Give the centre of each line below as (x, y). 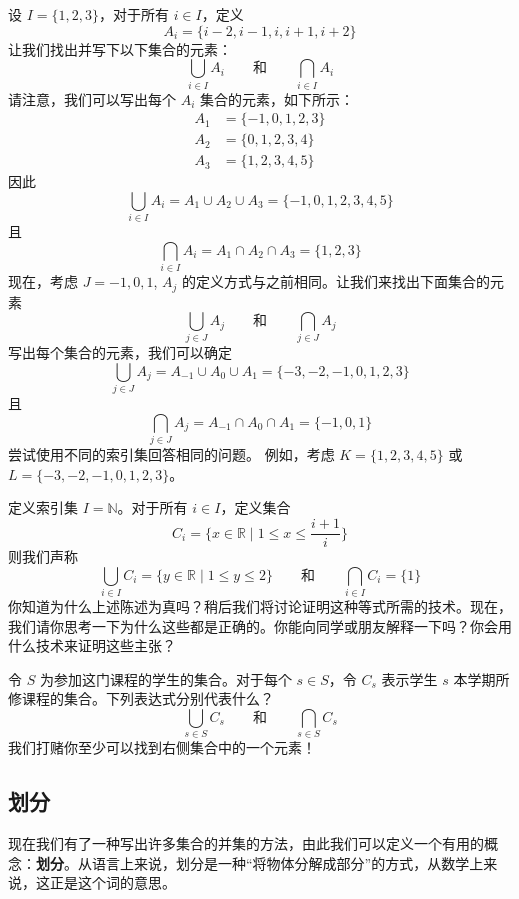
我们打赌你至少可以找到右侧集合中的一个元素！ (162, 747)
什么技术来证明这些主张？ (92, 645)
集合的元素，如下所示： (277, 98)
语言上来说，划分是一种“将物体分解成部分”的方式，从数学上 (287, 862)
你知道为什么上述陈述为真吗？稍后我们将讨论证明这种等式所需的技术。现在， (260, 606)
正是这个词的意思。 (112, 882)
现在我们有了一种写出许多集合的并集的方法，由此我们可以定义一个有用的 (246, 843)
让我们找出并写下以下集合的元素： (120, 48)
